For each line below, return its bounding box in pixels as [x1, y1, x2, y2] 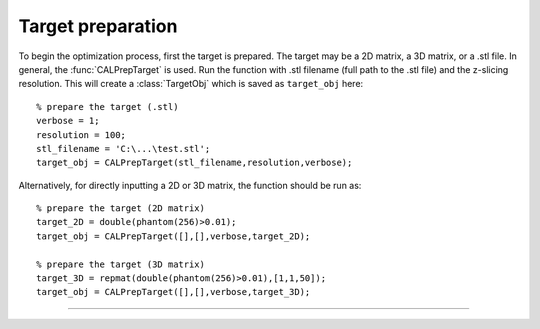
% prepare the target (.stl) [36, 101, 179, 112]
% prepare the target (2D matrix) [36, 203, 205, 214]
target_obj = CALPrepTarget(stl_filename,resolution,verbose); [36, 157, 353, 169]
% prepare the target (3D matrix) [36, 258, 205, 270]
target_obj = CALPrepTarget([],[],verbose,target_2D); [36, 230, 311, 242]
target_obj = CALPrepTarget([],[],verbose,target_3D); [36, 286, 311, 298]
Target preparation [18, 15, 178, 37]
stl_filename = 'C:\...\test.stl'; [36, 143, 211, 154]
